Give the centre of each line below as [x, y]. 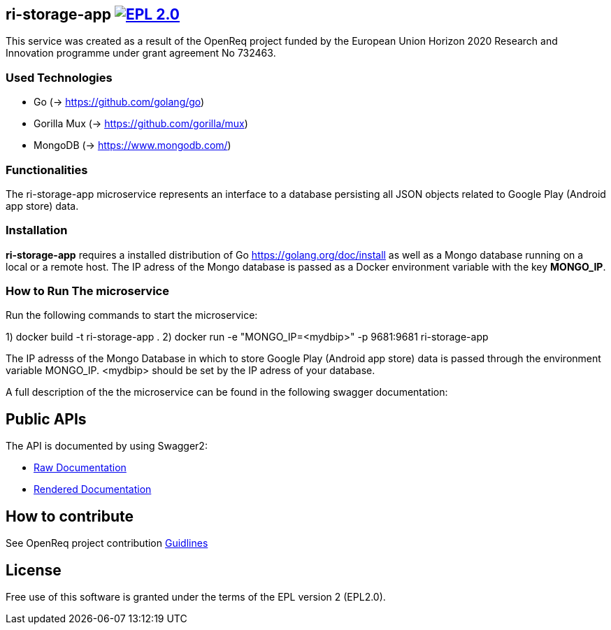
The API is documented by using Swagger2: [107, 446]
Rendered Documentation [93, 489]
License [34, 570]
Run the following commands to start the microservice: [132, 315]
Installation [37, 230]
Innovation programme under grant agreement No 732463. [141, 53]
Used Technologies [59, 77]
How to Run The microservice [87, 291]
